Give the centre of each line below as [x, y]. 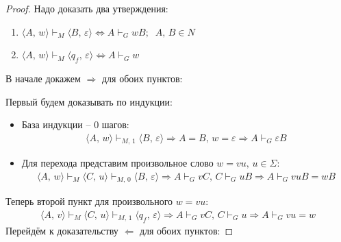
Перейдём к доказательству [62, 230]
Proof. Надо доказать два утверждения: [87, 8]
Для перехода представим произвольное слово [117, 163]
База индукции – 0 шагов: [75, 124]
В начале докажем [43, 78]
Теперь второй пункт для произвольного [89, 201]
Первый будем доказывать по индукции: [89, 101]
